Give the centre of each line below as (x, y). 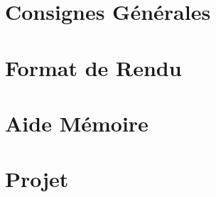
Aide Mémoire (77, 123)
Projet (37, 179)
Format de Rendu (93, 67)
